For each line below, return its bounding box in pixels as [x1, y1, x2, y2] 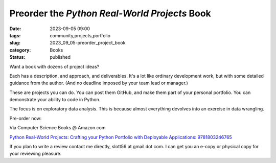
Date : [9, 26, 21, 32]
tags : [9, 32, 21, 38]
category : [9, 46, 31, 53]
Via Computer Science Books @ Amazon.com [9, 125, 106, 131]
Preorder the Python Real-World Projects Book [9, 8, 212, 19]
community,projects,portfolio [50, 32, 111, 38]
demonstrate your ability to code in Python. [9, 97, 101, 103]
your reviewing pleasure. [9, 151, 62, 157]
